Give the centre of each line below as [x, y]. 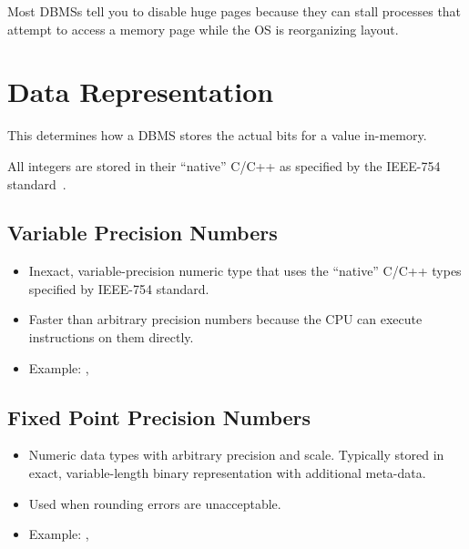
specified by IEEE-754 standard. [119, 288]
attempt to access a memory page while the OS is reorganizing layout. [203, 29]
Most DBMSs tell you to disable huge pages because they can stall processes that [234, 11]
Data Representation [141, 91]
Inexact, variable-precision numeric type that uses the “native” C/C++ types [245, 271]
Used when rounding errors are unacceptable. [155, 503]
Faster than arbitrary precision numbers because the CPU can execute [225, 319]
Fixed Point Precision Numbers [159, 417]
